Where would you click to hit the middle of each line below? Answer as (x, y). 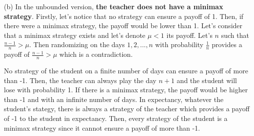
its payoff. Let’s (189, 35)
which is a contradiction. (96, 54)
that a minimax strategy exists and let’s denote (75, 35)
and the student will (207, 80)
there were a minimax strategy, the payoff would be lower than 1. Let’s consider (123, 25)
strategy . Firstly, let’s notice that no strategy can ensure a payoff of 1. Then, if (124, 16)
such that (235, 35)
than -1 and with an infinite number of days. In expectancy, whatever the (114, 99)
